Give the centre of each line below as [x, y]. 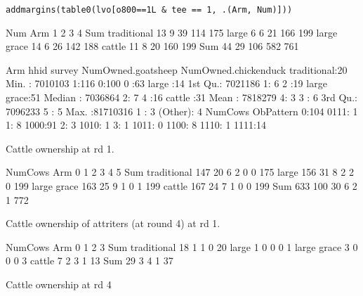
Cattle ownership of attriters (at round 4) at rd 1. [113, 223]
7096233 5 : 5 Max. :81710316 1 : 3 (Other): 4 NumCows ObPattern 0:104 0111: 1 [182, 111]
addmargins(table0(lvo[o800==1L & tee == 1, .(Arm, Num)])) [149, 10]
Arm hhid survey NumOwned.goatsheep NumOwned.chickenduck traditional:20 [177, 69]
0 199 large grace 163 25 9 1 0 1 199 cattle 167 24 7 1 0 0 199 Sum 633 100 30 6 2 [181, 186]
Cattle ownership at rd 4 [59, 284]
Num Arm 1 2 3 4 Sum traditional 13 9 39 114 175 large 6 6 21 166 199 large [172, 32]
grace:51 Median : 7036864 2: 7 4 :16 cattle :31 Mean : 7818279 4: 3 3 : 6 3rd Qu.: [181, 97]
